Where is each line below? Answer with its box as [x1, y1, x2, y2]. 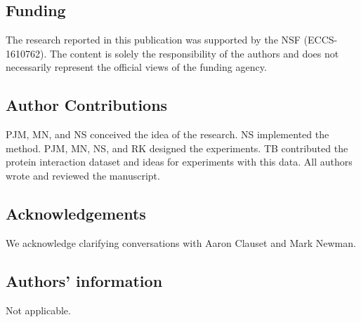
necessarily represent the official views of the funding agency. [6, 60, 267, 74]
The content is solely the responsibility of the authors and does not [49, 46, 339, 60]
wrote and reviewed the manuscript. [6, 168, 160, 182]
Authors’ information [6, 269, 163, 291]
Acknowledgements [6, 202, 146, 224]
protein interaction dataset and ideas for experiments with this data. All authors [6, 154, 353, 169]
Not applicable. [6, 302, 71, 317]
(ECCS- [303, 32, 338, 47]
